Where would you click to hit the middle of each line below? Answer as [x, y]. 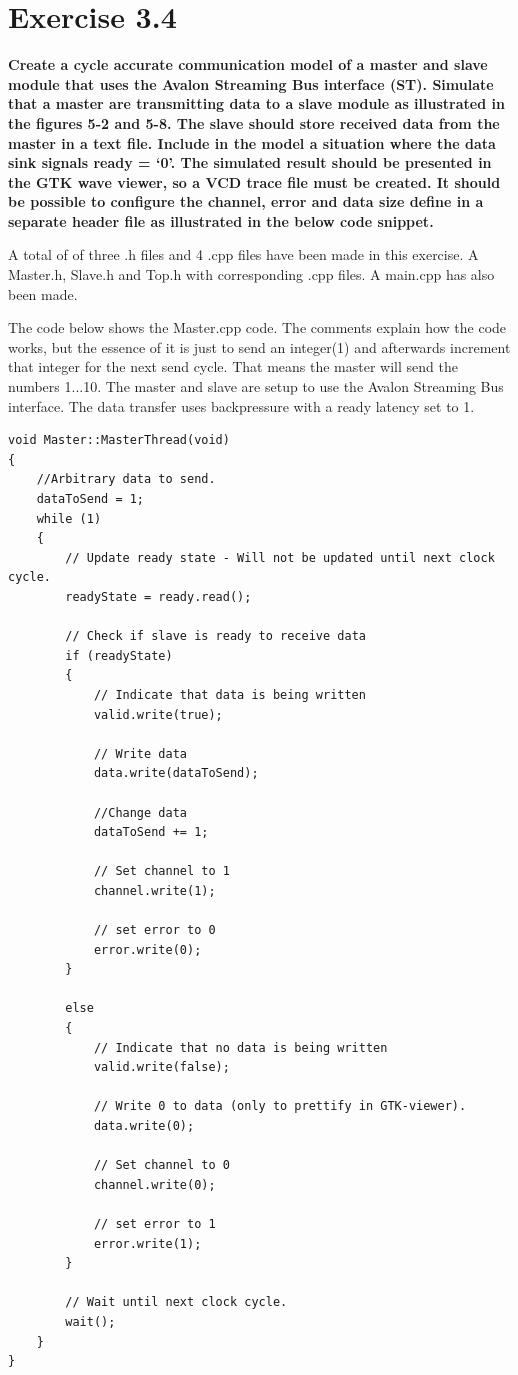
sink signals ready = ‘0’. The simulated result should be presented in [250, 162]
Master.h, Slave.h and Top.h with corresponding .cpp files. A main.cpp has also [251, 274]
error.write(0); [147, 949]
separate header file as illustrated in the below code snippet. [221, 220]
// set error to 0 [154, 930]
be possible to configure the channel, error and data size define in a [246, 201]
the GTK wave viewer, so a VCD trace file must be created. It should [254, 181]
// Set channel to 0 [161, 1165]
